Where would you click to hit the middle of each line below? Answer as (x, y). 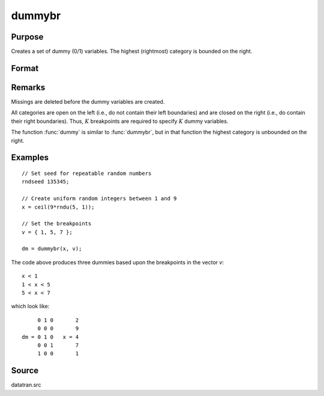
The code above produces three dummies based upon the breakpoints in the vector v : (118, 262)
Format (25, 68)
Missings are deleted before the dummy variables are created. (88, 101)
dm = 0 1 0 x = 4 (50, 337)
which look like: (30, 306)
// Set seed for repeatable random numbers (87, 173)
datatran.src (26, 385)
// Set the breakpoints (57, 224)
